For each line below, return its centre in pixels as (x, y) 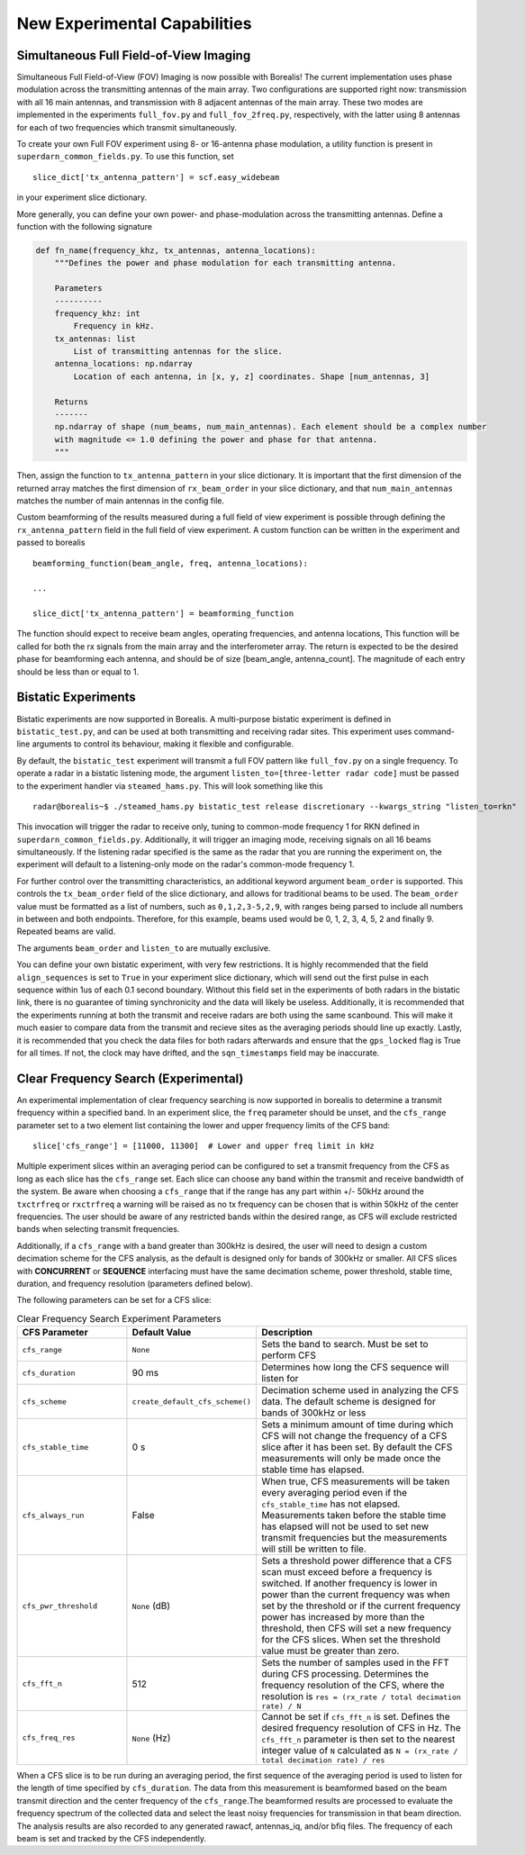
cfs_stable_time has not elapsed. (331, 1504)
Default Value (162, 1333)
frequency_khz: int (98, 313)
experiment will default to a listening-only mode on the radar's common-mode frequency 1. (186, 864)
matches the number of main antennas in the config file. (121, 501)
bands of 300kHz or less (314, 1413)
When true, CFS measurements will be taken (356, 1481)
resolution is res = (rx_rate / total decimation (361, 1697)
